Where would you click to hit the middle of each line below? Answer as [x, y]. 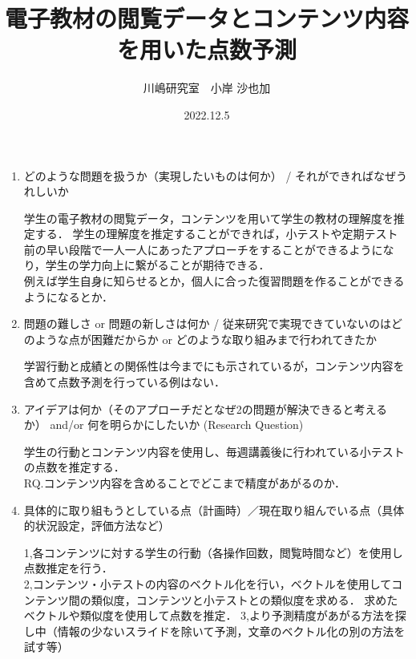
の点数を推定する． [74, 467]
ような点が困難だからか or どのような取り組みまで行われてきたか [206, 339]
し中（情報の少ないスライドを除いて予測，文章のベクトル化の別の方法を [214, 631]
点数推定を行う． [68, 568]
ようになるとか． [69, 296]
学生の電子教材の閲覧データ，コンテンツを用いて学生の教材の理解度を [208, 218]
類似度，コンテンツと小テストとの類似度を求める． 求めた [244, 599]
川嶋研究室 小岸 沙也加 [207, 88]
